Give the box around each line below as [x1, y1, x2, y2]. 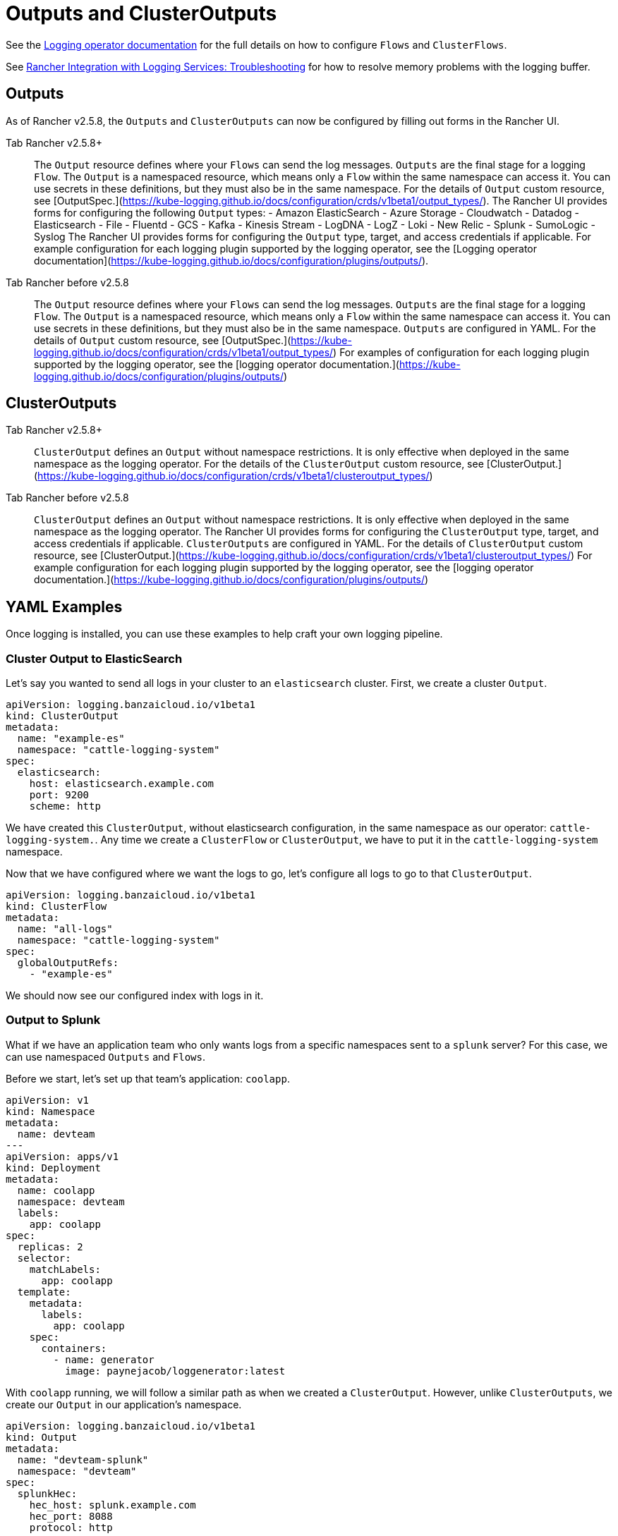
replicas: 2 [17, 1241, 83, 1252]
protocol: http [29, 1521, 113, 1533]
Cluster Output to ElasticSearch [6, 651, 183, 666]
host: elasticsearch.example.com [29, 778, 214, 790]
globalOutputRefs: [17, 957, 119, 969]
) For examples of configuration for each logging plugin [333, 346, 590, 358]
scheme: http [29, 800, 101, 812]
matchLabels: [29, 1263, 101, 1275]
